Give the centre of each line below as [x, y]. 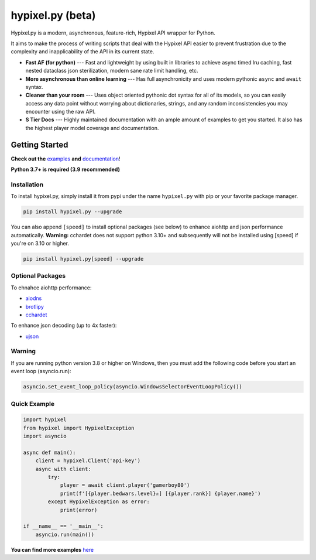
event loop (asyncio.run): [41, 371]
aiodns [34, 298]
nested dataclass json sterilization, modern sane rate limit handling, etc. [112, 71]
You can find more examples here [52, 549]
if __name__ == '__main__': [63, 526]
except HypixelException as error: [99, 502]
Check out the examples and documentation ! [66, 159]
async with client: [63, 469]
